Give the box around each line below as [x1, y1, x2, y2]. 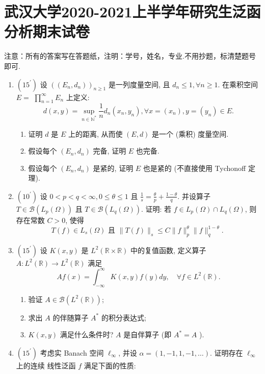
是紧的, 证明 [93, 162, 134, 173]
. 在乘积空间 [218, 79, 258, 89]
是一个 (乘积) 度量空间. [152, 128, 229, 139]
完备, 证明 [93, 145, 126, 156]
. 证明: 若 [141, 203, 172, 214]
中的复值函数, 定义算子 [130, 244, 206, 255]
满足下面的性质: [84, 360, 136, 370]
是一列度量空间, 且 [108, 79, 170, 89]
